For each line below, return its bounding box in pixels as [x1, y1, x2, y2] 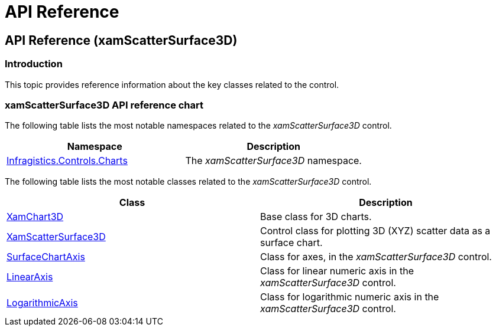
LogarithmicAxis [7, 297, 78, 309]
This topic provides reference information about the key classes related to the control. [5, 79, 339, 90]
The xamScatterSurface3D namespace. [185, 155, 362, 167]
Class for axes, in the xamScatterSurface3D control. [260, 251, 492, 263]
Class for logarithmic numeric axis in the [260, 291, 439, 303]
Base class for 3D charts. [260, 211, 372, 223]
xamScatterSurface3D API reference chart [5, 99, 204, 111]
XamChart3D [7, 211, 64, 223]
